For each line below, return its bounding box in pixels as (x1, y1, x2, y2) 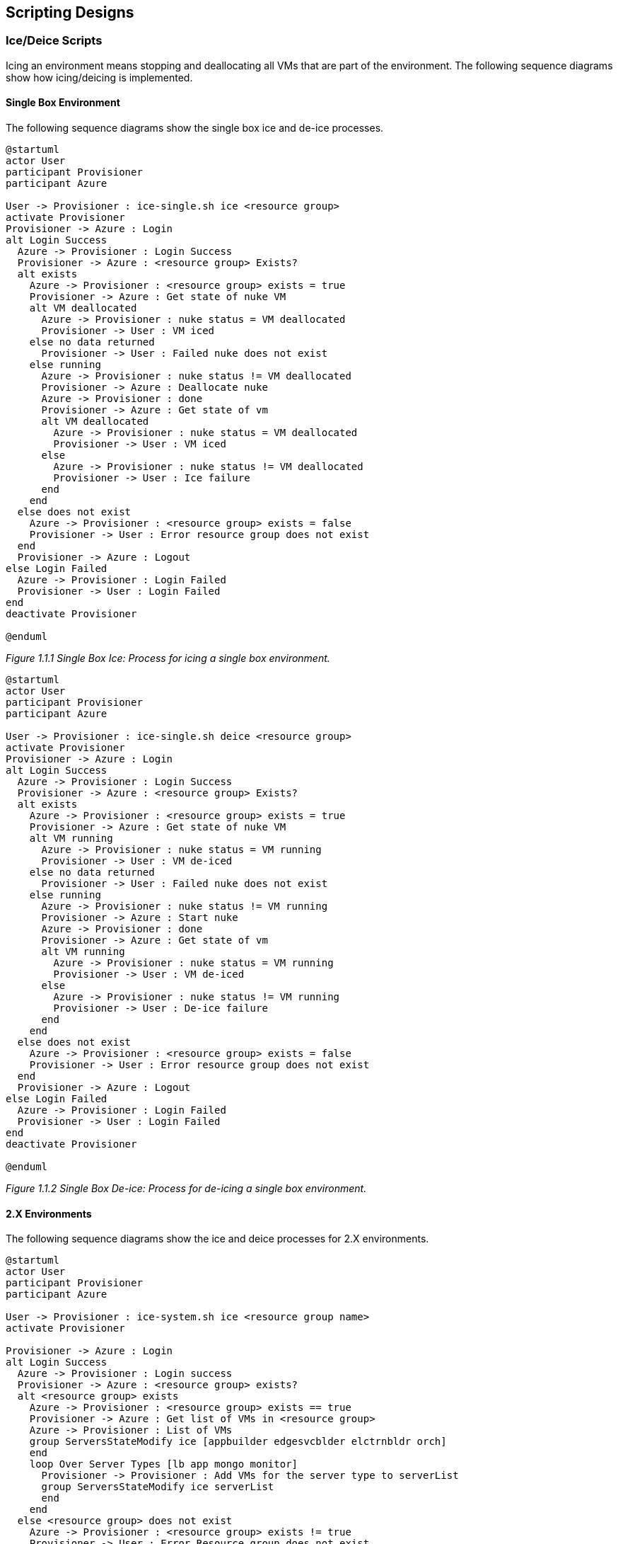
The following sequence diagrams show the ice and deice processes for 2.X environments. (6, 1233, 429, 1245)
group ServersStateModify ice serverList (41, 1481, 274, 1493)
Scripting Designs (6, 4, 134, 21)
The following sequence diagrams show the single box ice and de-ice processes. (6, 122, 384, 135)
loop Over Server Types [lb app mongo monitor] (29, 1458, 298, 1470)
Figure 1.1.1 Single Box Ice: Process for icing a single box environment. (6, 652, 330, 665)
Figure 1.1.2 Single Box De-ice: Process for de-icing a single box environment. (6, 1182, 367, 1195)
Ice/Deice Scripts (6, 33, 103, 48)
